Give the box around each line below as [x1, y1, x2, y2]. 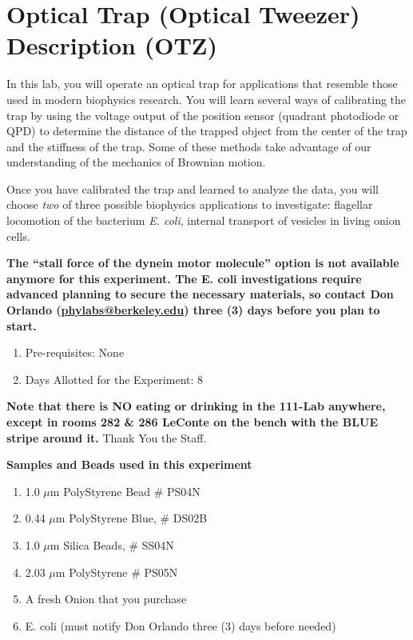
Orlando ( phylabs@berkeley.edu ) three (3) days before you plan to [6, 302, 380, 318]
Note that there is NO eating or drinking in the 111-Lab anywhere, [6, 398, 386, 414]
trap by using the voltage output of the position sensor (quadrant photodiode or [6, 106, 399, 123]
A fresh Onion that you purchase [25, 590, 187, 607]
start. [6, 317, 37, 334]
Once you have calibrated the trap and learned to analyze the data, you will [6, 180, 379, 197]
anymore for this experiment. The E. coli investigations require [6, 270, 362, 286]
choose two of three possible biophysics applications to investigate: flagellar [6, 196, 373, 213]
